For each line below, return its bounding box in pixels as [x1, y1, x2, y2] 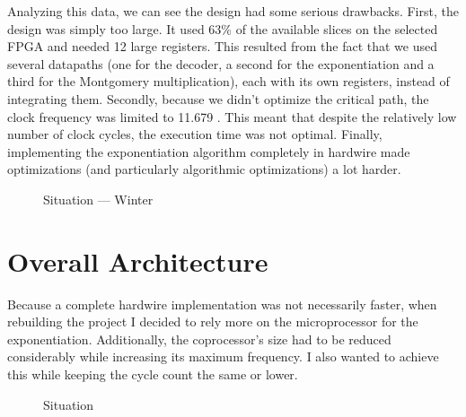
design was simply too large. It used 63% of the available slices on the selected [7, 19, 438, 38]
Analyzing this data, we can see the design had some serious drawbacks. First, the [7, 2, 459, 20]
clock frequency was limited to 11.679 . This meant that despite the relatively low [7, 107, 457, 126]
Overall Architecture [7, 242, 268, 279]
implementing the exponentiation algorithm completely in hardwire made [7, 142, 410, 161]
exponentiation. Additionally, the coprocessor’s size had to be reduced [7, 329, 391, 348]
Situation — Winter [43, 189, 154, 208]
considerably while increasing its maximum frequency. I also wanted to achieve [7, 347, 439, 366]
